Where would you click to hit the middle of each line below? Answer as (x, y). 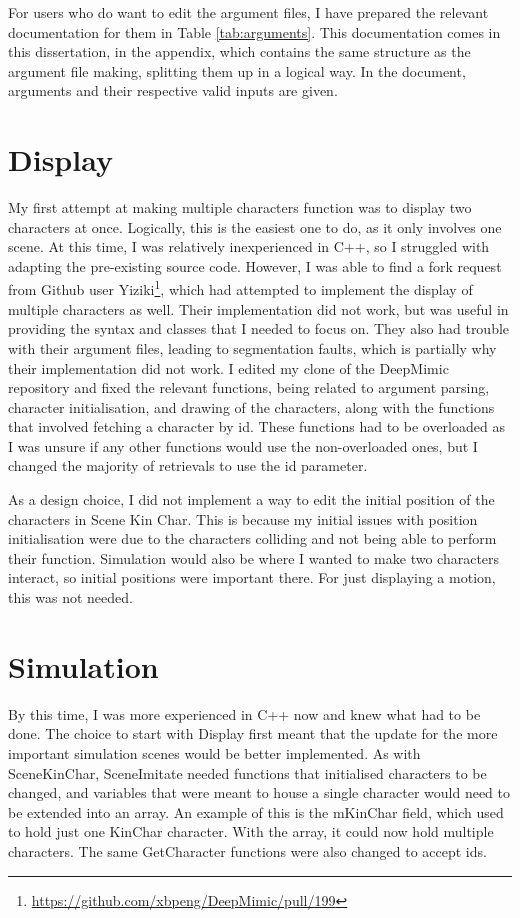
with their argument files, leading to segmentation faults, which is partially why (252, 347)
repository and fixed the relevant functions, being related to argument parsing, (249, 387)
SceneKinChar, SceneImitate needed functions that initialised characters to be (247, 772)
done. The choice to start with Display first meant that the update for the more (253, 733)
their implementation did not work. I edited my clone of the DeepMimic (228, 367)
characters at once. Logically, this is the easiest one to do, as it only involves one (255, 226)
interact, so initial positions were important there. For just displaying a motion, (252, 577)
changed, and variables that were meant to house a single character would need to (259, 792)
